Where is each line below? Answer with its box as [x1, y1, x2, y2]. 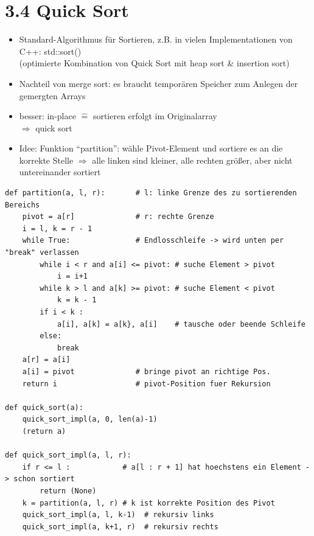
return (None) [40, 486, 97, 495]
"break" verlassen [5, 248, 79, 257]
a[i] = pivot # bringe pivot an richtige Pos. [22, 367, 271, 376]
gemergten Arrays [19, 89, 86, 102]
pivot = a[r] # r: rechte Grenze [22, 212, 214, 221]
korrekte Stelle [19, 153, 74, 166]
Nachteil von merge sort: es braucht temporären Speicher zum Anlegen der [19, 77, 298, 89]
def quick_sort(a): [5, 403, 83, 412]
